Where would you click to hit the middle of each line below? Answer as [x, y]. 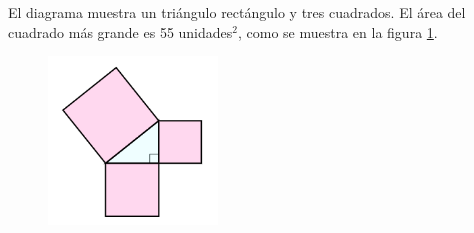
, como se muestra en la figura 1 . [338, 31]
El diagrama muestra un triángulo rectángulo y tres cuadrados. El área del [237, 12]
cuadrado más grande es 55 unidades [120, 31]
